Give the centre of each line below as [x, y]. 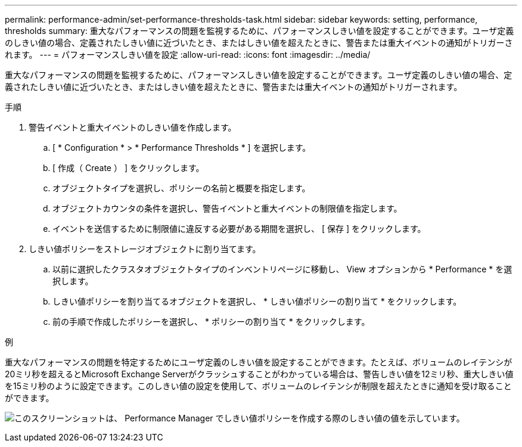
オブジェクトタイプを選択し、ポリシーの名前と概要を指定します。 [181, 188]
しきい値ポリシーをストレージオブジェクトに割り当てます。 [145, 249]
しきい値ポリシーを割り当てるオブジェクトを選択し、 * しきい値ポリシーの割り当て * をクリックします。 [257, 301]
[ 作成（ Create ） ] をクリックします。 [128, 168]
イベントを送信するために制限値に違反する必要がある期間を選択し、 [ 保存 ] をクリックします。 [239, 229]
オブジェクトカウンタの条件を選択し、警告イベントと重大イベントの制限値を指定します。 [227, 208]
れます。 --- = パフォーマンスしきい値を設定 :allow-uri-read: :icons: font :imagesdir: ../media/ [188, 55]
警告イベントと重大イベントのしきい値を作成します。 [133, 127]
